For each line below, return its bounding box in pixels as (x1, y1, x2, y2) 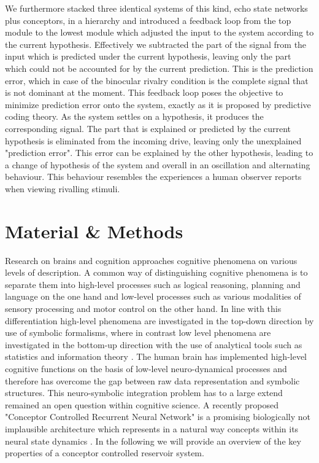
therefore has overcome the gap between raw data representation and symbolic (5, 374, 300, 387)
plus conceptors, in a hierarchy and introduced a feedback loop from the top (5, 14, 291, 26)
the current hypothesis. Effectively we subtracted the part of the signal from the (5, 37, 307, 50)
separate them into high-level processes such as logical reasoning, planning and (5, 278, 301, 290)
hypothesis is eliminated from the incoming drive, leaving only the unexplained (5, 134, 302, 147)
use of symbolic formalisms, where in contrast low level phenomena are (5, 326, 271, 339)
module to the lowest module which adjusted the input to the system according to (5, 26, 314, 39)
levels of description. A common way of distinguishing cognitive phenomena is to (5, 266, 308, 279)
